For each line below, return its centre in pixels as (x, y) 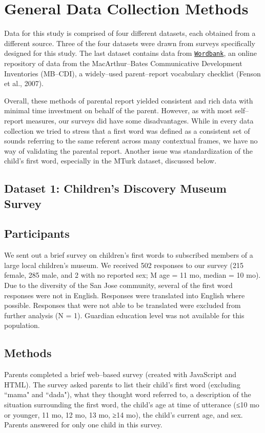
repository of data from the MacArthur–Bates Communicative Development (123, 63)
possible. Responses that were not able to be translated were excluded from (123, 305)
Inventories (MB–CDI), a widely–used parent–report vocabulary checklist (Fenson (132, 73)
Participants (37, 233)
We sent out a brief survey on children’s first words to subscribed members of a (129, 255)
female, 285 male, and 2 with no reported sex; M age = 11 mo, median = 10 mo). (132, 275)
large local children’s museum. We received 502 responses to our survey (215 (124, 265)
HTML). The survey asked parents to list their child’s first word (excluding (122, 384)
